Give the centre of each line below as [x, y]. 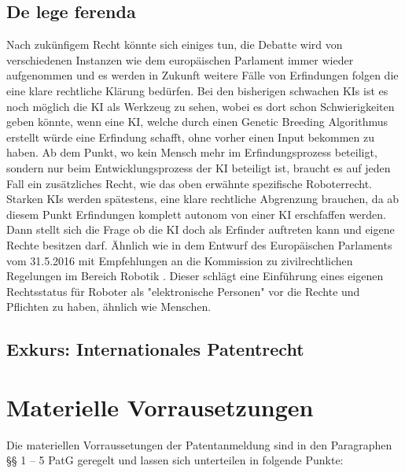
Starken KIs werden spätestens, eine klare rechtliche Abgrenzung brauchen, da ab [203, 199]
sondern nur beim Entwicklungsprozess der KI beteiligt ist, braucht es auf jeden [199, 167]
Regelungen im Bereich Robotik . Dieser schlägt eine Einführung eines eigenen [195, 276]
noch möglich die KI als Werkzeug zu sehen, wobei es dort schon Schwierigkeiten [201, 106]
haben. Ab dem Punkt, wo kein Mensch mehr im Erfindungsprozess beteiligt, [192, 152]
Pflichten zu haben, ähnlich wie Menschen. [109, 307]
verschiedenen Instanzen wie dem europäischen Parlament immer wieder [180, 59]
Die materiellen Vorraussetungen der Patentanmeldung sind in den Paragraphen [199, 444]
